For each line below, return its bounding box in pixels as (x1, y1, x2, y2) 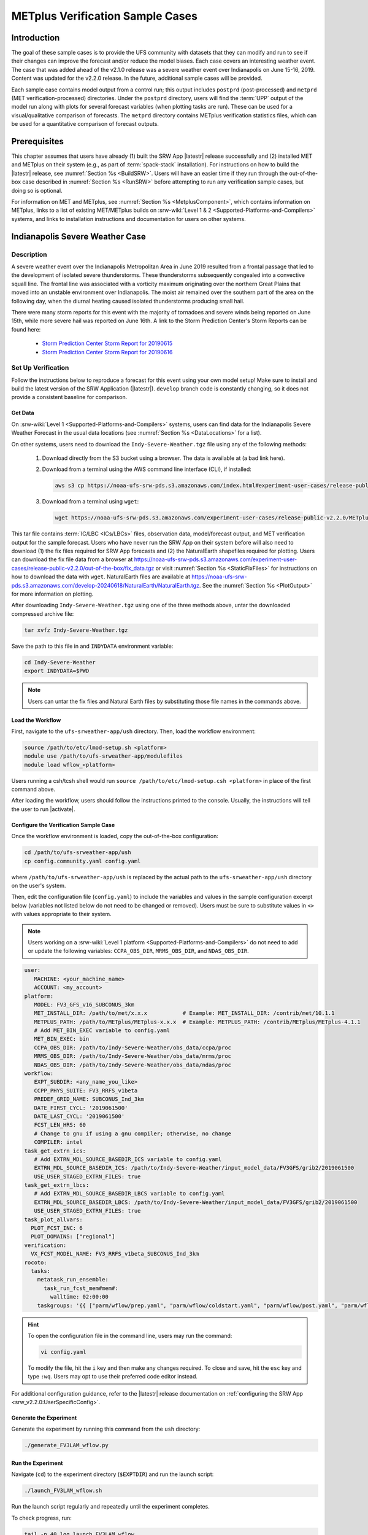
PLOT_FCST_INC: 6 (31, 1225, 83, 1232)
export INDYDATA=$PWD (24, 667, 90, 675)
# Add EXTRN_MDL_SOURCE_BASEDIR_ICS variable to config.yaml (34, 1156, 222, 1163)
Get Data (11, 409, 34, 417)
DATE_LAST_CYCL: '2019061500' (34, 1113, 125, 1120)
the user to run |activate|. (11, 805, 75, 813)
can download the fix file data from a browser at (11, 556, 133, 563)
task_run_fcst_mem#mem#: (44, 1284, 119, 1292)
